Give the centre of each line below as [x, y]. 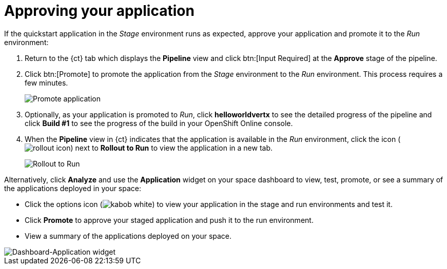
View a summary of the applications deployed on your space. [128, 236]
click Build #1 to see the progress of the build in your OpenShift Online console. [159, 123]
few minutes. [46, 82]
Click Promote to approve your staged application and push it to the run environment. [169, 220]
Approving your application [99, 11]
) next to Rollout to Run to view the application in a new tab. [171, 148]
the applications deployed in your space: [73, 188]
